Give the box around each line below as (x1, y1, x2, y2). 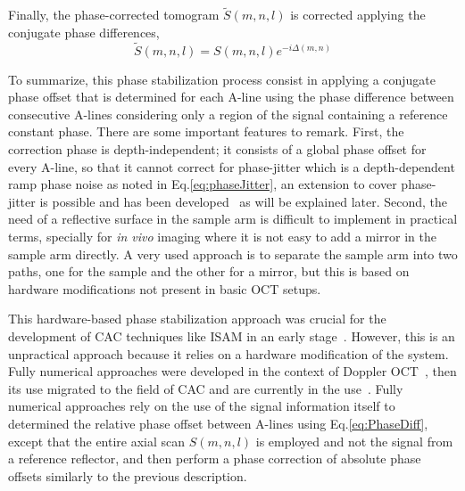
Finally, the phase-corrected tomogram (8, 5, 220, 24)
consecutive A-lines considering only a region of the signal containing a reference (8, 104, 448, 123)
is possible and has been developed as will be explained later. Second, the (39, 192, 448, 210)
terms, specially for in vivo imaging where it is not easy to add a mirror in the (8, 226, 436, 245)
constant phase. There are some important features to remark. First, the (8, 122, 404, 141)
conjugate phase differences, (8, 22, 160, 41)
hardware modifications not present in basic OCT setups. (8, 279, 321, 298)
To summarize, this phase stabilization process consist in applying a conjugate (8, 70, 436, 88)
